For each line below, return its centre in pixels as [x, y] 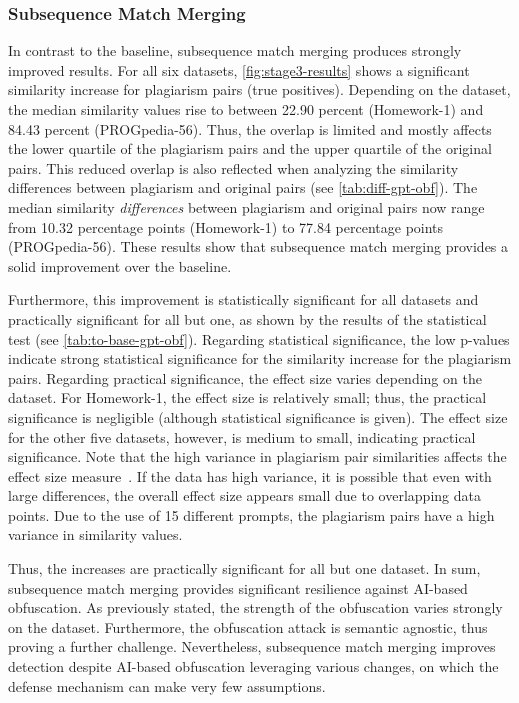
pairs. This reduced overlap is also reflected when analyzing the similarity [233, 167]
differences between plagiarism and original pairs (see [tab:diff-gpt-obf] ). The [243, 187]
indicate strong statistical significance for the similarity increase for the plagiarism [260, 358]
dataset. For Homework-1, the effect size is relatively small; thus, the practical [247, 397]
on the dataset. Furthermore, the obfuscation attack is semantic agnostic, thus [248, 626]
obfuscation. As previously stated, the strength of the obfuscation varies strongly [255, 607]
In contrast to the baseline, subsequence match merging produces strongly [235, 50]
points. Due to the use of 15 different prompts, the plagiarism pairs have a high [251, 514]
